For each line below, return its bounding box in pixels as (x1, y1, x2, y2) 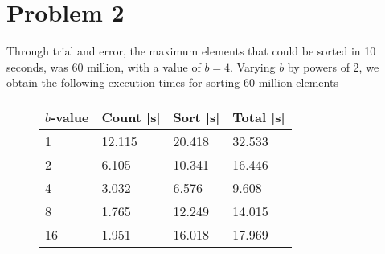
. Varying (230, 58, 276, 75)
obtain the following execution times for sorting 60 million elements (6, 74, 338, 91)
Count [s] (101, 107, 161, 126)
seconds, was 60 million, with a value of (6, 58, 201, 75)
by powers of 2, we (287, 58, 379, 75)
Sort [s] (173, 107, 220, 126)
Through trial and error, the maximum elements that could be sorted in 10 (6, 43, 376, 59)
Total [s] (232, 107, 285, 126)
